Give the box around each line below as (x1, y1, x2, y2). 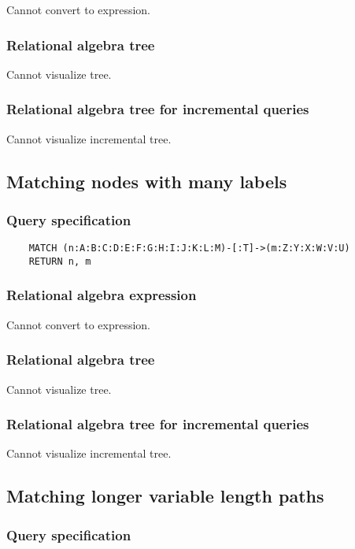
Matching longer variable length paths (6, 484, 324, 508)
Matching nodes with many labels (6, 169, 287, 193)
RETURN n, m (28, 255, 91, 267)
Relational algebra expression (6, 285, 197, 305)
